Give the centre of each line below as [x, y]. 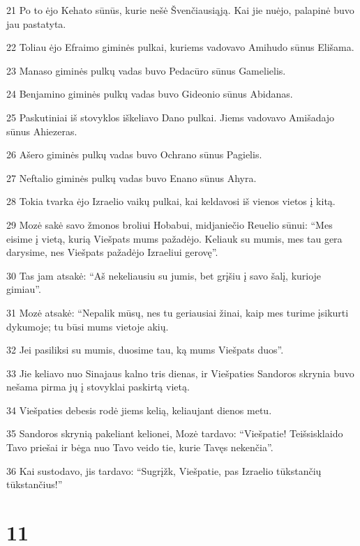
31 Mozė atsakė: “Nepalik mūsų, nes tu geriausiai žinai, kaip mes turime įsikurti [178, 312]
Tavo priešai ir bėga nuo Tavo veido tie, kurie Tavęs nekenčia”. [140, 447]
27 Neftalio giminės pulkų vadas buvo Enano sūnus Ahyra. [132, 177]
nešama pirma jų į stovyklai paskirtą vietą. [98, 387]
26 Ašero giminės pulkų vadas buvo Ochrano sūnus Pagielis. [134, 154]
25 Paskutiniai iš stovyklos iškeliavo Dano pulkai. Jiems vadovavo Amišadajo [171, 117]
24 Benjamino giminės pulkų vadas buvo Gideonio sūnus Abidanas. [150, 94]
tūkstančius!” [35, 484]
